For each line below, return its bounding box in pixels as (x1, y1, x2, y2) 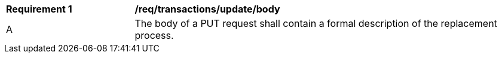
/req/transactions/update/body (134, 3, 280, 15)
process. (134, 29, 174, 41)
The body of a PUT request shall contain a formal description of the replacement (134, 17, 497, 29)
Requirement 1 (6, 3, 72, 15)
